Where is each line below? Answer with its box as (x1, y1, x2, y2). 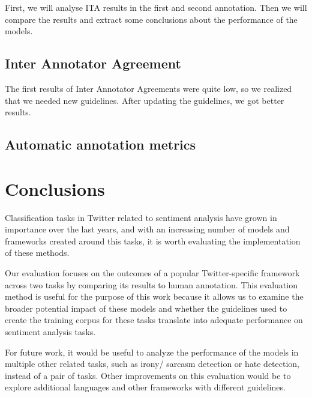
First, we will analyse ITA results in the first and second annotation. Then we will (5, 1, 307, 13)
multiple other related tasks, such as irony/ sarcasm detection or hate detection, (5, 357, 300, 370)
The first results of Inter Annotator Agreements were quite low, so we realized (5, 82, 292, 94)
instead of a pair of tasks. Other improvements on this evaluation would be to (5, 369, 291, 381)
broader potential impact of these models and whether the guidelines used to (5, 302, 287, 314)
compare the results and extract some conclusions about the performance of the (5, 13, 298, 25)
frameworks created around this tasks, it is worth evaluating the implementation (5, 234, 301, 247)
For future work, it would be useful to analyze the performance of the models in (5, 345, 299, 358)
